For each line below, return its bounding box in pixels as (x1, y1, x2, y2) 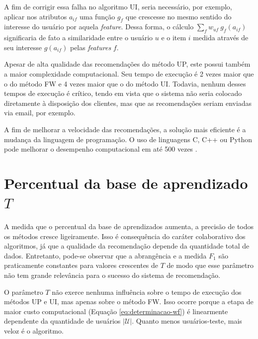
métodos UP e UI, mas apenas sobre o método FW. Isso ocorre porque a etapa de (4, 296, 254, 307)
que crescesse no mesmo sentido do (125, 11, 232, 21)
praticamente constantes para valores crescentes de (4, 260, 159, 270)
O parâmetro (4, 286, 43, 297)
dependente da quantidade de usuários (4, 316, 121, 326)
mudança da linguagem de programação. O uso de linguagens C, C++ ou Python (4, 134, 252, 144)
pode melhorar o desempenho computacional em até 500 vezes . (4, 144, 197, 154)
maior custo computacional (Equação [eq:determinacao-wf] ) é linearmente (4, 306, 228, 316)
